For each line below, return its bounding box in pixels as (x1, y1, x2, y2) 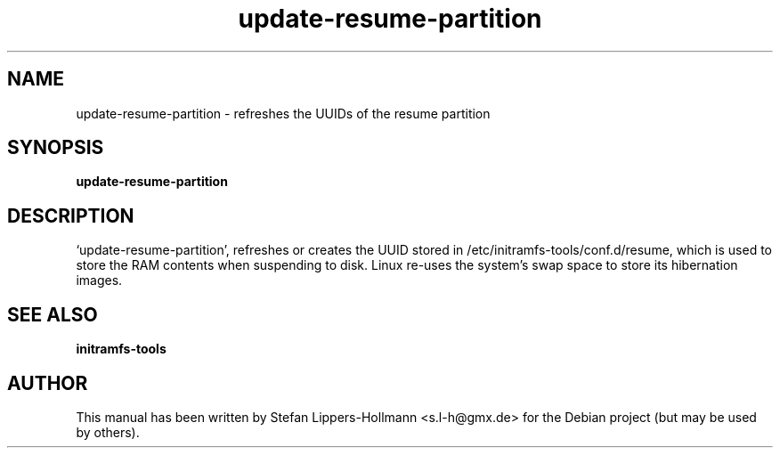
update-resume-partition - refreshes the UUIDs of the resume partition (76, 105, 491, 121)
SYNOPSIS (7, 136, 104, 159)
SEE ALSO (7, 303, 98, 326)
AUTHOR (7, 371, 88, 394)
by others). (76, 424, 140, 440)
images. (76, 272, 123, 288)
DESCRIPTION (7, 204, 134, 227)
